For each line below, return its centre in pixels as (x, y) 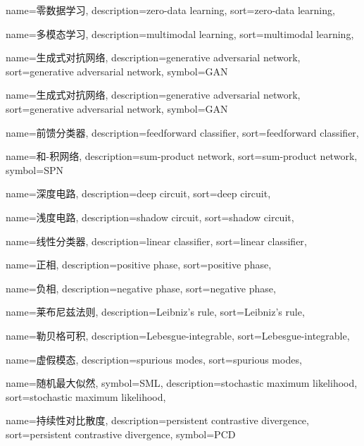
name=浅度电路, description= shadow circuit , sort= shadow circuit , (150, 217)
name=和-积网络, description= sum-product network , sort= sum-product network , (182, 156)
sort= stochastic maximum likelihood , (86, 396)
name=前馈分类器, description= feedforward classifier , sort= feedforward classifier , (182, 132)
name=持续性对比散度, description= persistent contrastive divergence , (157, 420)
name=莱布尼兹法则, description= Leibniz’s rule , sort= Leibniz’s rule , (155, 312)
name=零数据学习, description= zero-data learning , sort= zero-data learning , (170, 10)
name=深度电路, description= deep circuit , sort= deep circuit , (138, 193)
